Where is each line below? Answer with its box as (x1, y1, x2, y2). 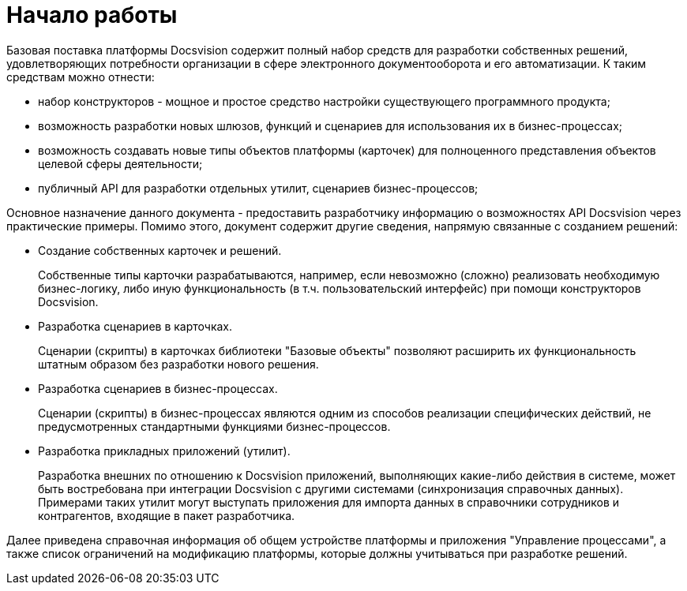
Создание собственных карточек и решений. (38, 243, 282, 257)
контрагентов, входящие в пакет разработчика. (38, 508, 295, 522)
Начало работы (6, 2, 178, 28)
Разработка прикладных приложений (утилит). (38, 443, 291, 458)
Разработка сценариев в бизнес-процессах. (38, 381, 278, 395)
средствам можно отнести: (6, 69, 155, 84)
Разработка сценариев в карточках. (38, 319, 233, 333)
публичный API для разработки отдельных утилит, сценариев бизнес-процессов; (38, 181, 479, 195)
